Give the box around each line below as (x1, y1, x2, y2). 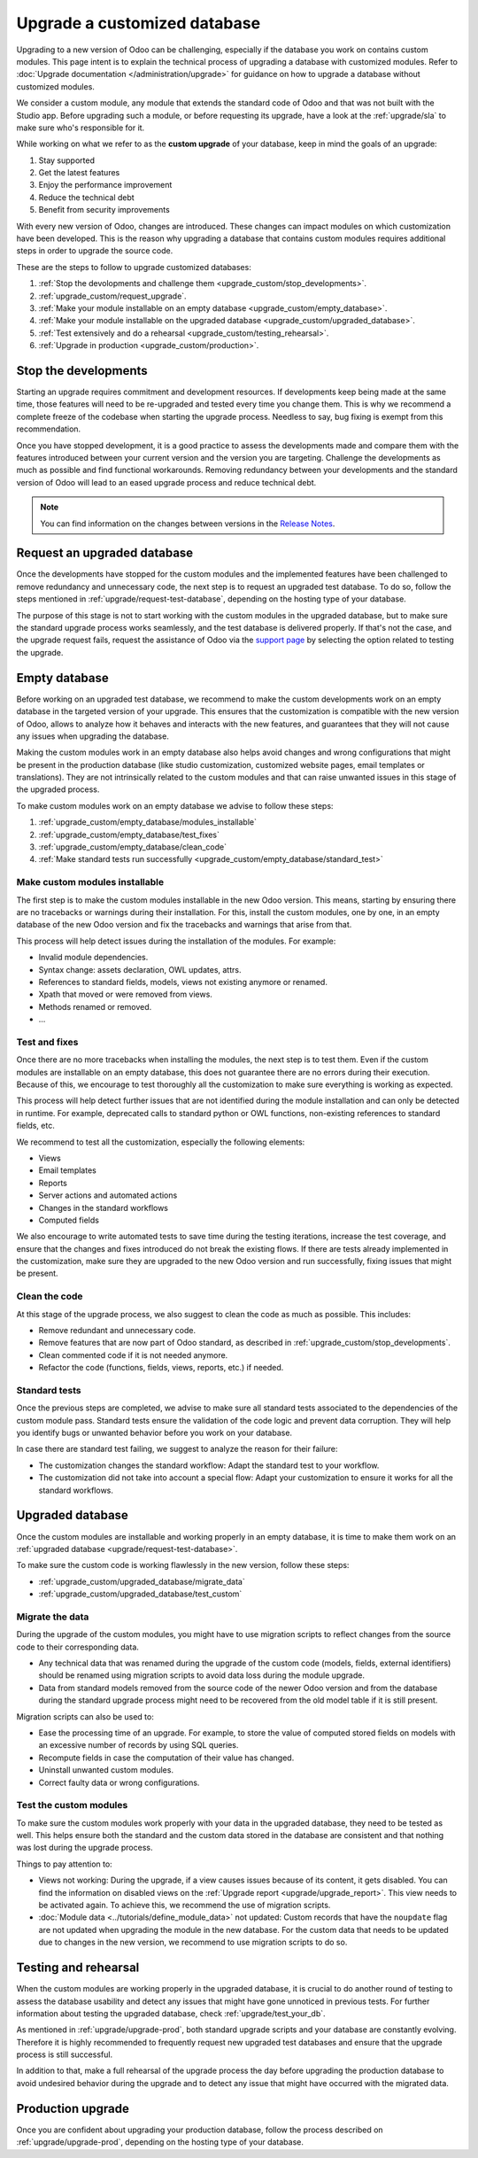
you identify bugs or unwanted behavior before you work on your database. (16, 1427, 292, 1439)
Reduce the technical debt (38, 191, 135, 203)
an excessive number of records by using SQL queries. (38, 1740, 239, 1750)
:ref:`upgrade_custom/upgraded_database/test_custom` (38, 1588, 243, 1599)
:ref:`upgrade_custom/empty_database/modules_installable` (38, 817, 257, 827)
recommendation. (16, 423, 81, 434)
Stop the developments (16, 363, 148, 378)
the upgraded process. (16, 784, 100, 795)
